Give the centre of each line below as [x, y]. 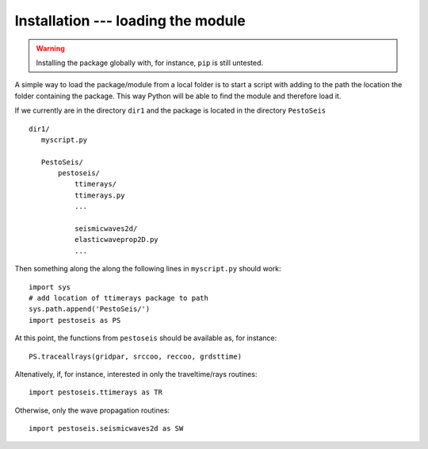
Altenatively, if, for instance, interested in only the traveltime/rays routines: [136, 374]
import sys [50, 287]
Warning [50, 48]
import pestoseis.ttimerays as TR [96, 392]
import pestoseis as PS [75, 320]
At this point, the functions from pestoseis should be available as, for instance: [146, 338]
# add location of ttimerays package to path [119, 298]
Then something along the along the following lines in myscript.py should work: [148, 269]
